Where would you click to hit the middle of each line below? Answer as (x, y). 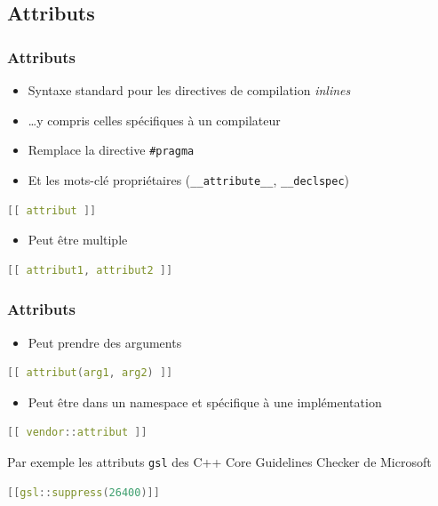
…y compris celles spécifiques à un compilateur (154, 120)
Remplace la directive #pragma (111, 150)
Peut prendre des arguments (105, 342)
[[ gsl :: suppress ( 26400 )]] (84, 492)
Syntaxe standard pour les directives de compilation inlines (189, 90)
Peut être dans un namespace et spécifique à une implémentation (205, 402)
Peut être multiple (78, 240)
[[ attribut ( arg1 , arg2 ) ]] (90, 373)
